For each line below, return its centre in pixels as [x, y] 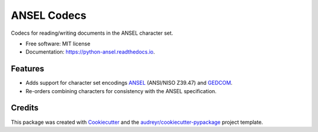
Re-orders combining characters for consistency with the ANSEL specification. [121, 91]
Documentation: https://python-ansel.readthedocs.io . [90, 52]
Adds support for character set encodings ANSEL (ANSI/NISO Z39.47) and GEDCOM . [129, 83]
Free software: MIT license [58, 44]
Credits [25, 108]
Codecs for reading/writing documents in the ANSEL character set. [92, 33]
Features [27, 69]
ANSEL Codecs [49, 15]
